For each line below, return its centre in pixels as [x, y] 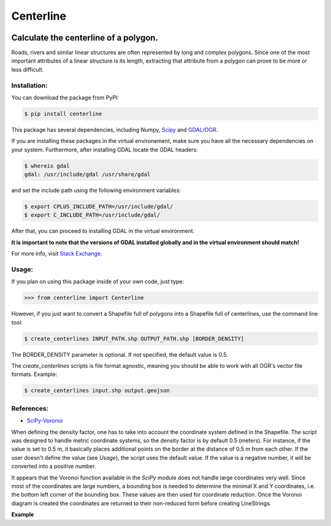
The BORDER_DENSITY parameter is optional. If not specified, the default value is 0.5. [120, 354]
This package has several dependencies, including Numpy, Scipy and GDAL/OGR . [115, 129]
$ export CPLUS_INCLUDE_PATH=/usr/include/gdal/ [99, 207]
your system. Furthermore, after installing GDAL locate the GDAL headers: [105, 150]
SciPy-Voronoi [45, 421]
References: [30, 408]
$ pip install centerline [63, 114]
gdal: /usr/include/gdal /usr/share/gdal [87, 174]
